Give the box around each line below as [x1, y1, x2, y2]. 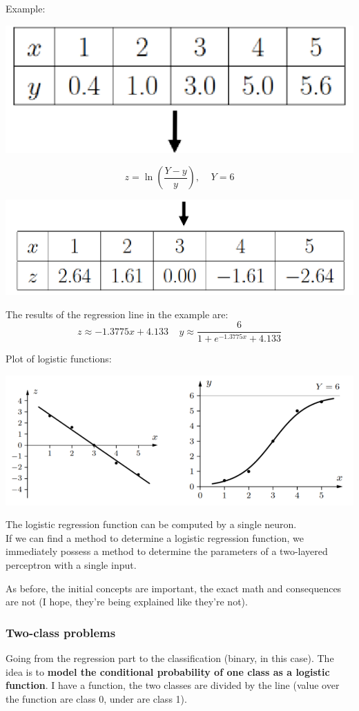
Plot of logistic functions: [6, 351, 112, 366]
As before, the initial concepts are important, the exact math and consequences [6, 581, 342, 595]
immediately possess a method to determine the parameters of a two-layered [6, 544, 328, 558]
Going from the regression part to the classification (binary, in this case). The [6, 650, 334, 665]
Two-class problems [6, 623, 116, 641]
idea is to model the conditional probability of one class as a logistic [6, 664, 330, 679]
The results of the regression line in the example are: [6, 306, 229, 321]
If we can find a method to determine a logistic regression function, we [6, 530, 304, 545]
